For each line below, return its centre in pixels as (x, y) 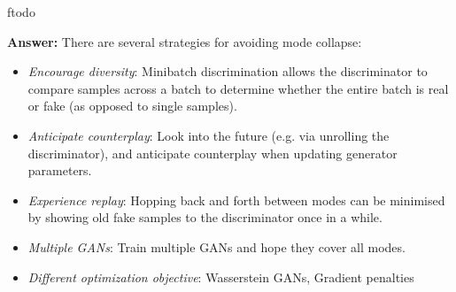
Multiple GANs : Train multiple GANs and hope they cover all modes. (216, 246)
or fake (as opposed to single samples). (132, 106)
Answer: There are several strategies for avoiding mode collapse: (185, 41)
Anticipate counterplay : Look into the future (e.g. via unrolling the (209, 135)
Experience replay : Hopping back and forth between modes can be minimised (236, 200)
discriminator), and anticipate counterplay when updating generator (213, 153)
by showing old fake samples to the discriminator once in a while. (205, 217)
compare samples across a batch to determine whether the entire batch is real (238, 88)
